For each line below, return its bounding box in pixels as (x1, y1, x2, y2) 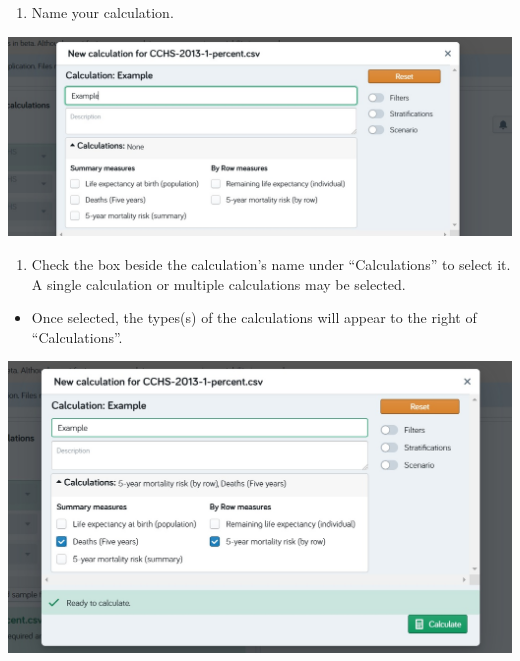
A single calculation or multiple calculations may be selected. (31, 273, 406, 294)
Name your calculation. (31, 2, 174, 22)
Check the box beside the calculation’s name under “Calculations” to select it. (31, 254, 511, 275)
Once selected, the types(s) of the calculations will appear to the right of (31, 307, 477, 328)
